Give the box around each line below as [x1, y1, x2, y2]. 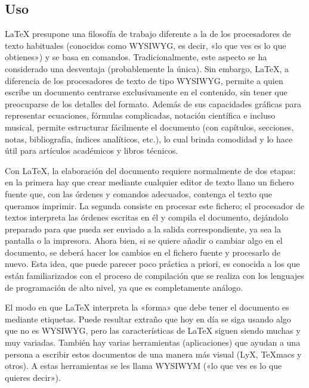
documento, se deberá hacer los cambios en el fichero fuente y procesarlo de [5, 246, 281, 258]
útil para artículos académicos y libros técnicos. [5, 144, 178, 157]
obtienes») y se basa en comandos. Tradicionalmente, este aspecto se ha [5, 51, 267, 63]
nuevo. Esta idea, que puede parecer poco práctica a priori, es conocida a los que [5, 257, 300, 270]
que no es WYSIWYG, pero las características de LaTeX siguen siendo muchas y [5, 324, 301, 337]
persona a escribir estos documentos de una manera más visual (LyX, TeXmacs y [5, 347, 302, 360]
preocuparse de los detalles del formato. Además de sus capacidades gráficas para [5, 97, 301, 110]
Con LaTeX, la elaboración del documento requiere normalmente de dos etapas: [5, 164, 296, 176]
